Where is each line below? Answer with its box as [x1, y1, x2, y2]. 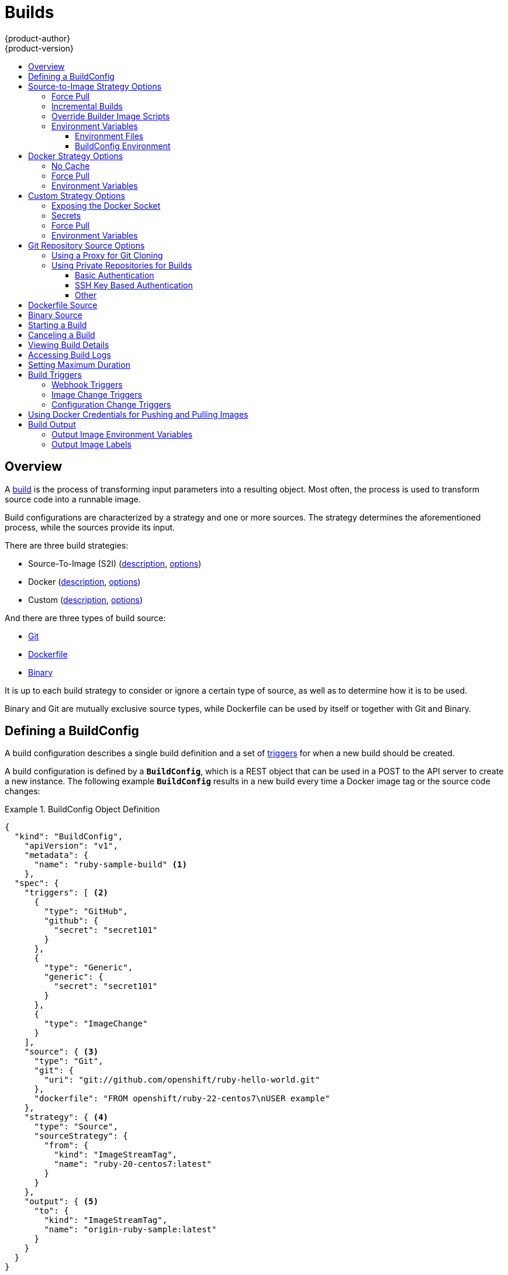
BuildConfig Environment [75, 140, 171, 151]
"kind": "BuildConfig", [14, 832, 123, 842]
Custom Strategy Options [28, 190, 125, 201]
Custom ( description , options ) [28, 594, 143, 605]
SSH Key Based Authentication [75, 280, 193, 290]
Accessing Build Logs [28, 349, 111, 360]
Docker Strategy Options [28, 150, 123, 161]
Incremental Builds [51, 101, 123, 111]
